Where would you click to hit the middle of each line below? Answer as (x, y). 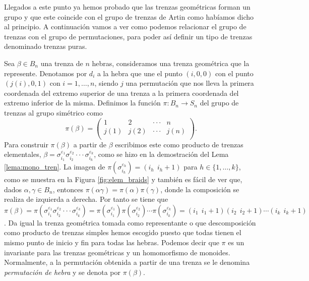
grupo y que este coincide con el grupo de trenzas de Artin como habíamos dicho (129, 16)
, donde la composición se (200, 189)
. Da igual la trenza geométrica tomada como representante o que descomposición (130, 222)
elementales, (23, 154)
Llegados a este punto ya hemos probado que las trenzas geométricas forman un (127, 7)
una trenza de (62, 63)
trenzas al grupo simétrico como (53, 112)
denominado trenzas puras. (46, 46)
